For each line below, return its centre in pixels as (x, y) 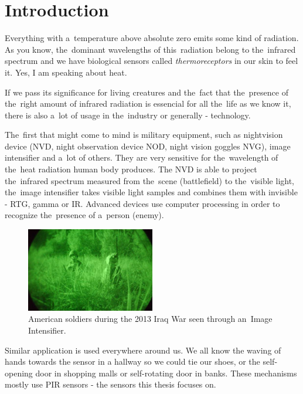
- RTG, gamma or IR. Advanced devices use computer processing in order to (142, 203)
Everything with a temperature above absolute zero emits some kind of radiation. (152, 38)
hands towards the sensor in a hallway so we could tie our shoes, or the (132, 361)
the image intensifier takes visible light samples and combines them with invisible (151, 192)
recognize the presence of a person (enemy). (84, 215)
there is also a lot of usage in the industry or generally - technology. (128, 115)
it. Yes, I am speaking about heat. (66, 72)
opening (19, 373)
